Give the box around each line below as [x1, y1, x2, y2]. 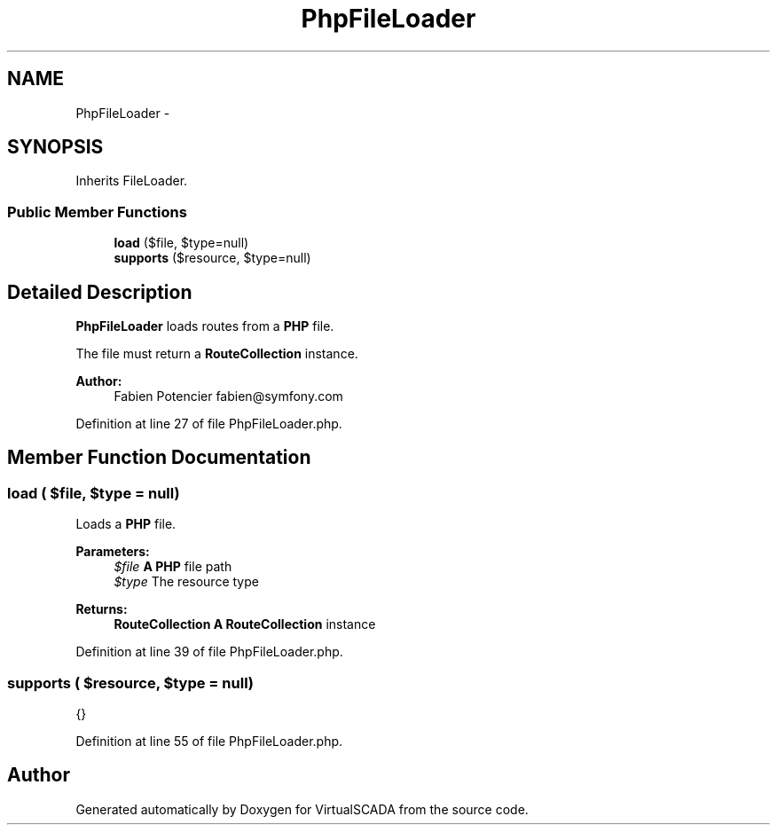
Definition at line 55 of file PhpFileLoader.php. [75, 734, 343, 749]
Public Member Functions [7, 202, 187, 221]
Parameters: [75, 544, 150, 560]
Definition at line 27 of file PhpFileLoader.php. [75, 416, 342, 432]
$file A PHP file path [114, 559, 232, 575]
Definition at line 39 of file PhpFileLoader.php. [75, 644, 343, 660]
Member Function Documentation [7, 446, 311, 469]
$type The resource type [114, 574, 259, 590]
